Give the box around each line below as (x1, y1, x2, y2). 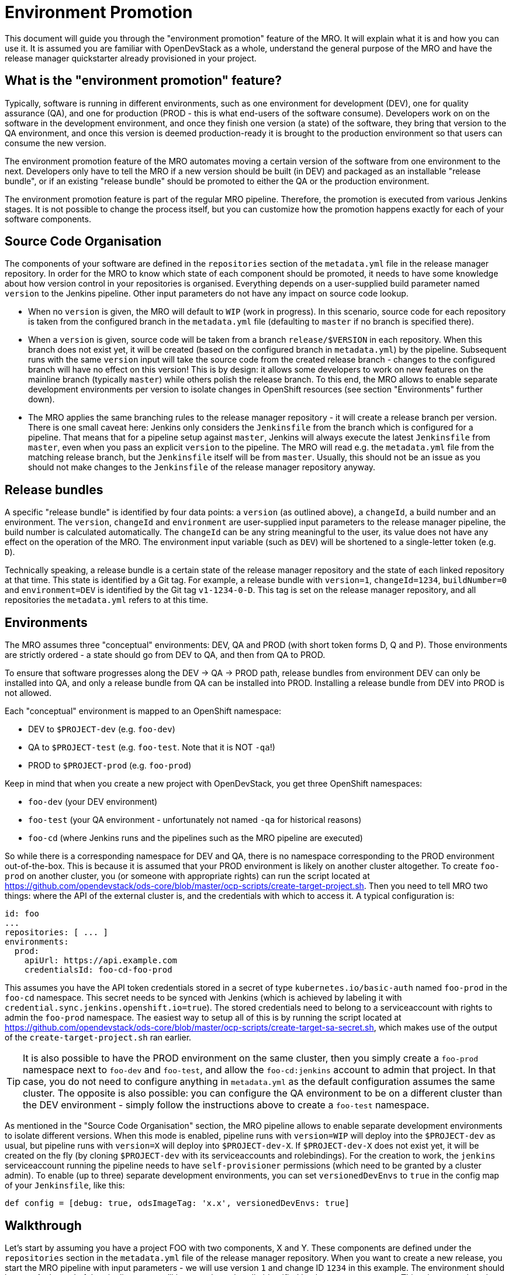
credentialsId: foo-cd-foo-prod (24, 965, 172, 975)
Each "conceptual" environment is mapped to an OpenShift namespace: (5, 706, 281, 716)
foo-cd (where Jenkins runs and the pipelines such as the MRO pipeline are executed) (28, 833, 363, 843)
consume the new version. (5, 137, 106, 148)
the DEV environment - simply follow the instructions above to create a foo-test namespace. (23, 1099, 430, 1111)
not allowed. (5, 688, 51, 698)
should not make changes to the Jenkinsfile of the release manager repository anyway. (28, 462, 376, 473)
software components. (5, 213, 91, 224)
